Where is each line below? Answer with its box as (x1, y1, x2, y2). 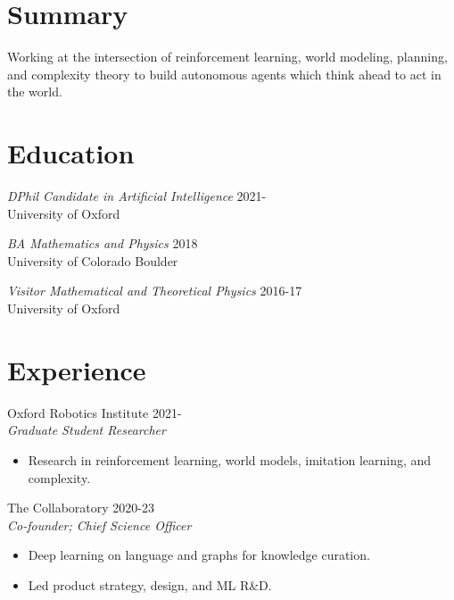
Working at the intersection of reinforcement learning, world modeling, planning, (7, 47, 448, 66)
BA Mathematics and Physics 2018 (7, 234, 198, 253)
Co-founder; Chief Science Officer (7, 515, 192, 534)
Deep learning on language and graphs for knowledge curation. (28, 546, 370, 564)
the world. (7, 82, 62, 101)
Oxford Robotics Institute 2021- (7, 403, 182, 421)
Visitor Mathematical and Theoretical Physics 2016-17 (7, 281, 302, 300)
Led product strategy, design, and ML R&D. (28, 575, 272, 594)
